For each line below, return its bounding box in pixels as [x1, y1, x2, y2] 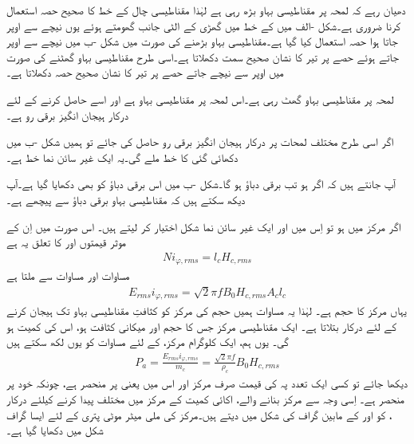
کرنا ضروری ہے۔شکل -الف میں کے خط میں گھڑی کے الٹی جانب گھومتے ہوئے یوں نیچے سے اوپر [6, 17, 401, 33]
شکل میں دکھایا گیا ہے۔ [6, 422, 104, 438]
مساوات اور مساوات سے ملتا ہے [6, 267, 130, 284]
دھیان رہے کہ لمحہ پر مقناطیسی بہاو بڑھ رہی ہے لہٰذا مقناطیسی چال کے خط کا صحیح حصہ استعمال [6, 2, 406, 18]
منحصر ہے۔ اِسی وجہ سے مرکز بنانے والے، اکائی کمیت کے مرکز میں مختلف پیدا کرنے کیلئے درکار [6, 390, 405, 407]
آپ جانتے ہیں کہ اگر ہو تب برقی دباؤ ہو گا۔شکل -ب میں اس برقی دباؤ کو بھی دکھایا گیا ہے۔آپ [6, 175, 396, 192]
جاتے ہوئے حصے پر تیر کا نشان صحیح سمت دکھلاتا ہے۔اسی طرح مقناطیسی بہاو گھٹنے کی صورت [6, 48, 399, 65]
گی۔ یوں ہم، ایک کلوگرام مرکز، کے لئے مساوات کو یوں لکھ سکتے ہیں [6, 333, 289, 350]
